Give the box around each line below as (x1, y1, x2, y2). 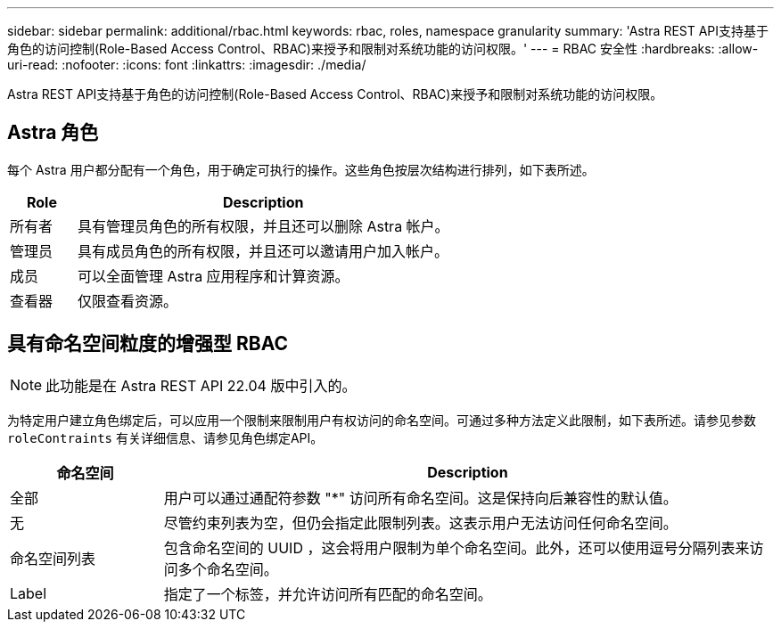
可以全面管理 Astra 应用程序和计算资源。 (77, 266, 349, 285)
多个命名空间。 (177, 560, 278, 578)
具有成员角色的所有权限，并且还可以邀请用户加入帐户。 (77, 241, 448, 260)
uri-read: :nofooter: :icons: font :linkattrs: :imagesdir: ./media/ (7, 57, 366, 72)
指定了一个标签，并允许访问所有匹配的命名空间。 (163, 584, 492, 603)
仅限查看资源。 (77, 291, 177, 310)
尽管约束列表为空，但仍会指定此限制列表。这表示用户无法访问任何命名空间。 (163, 513, 678, 532)
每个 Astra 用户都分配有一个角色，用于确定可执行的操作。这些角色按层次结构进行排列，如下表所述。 (7, 161, 595, 177)
